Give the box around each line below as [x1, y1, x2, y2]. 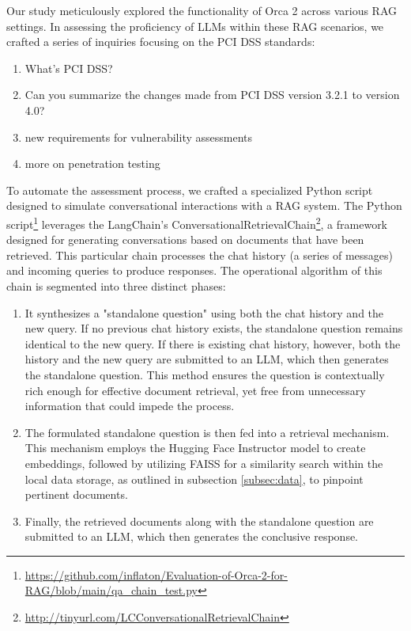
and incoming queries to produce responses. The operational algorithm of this [6, 262, 383, 279]
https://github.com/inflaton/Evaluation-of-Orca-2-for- [25, 566, 288, 583]
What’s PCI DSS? [25, 59, 113, 76]
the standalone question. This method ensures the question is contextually [25, 366, 385, 382]
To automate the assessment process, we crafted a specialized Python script [6, 181, 373, 198]
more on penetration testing [25, 155, 160, 172]
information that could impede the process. [25, 397, 235, 414]
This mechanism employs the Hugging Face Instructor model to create [25, 439, 366, 456]
